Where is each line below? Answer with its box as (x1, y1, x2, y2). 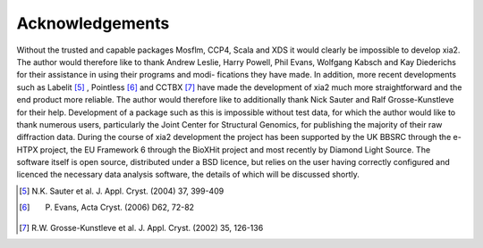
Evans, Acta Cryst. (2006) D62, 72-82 (54, 202, 195, 213)
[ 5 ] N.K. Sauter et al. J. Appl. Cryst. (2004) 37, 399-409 (19, 186, 225, 196)
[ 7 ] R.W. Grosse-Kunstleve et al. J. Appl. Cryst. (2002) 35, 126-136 (19, 222, 264, 233)
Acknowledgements (16, 13, 170, 33)
